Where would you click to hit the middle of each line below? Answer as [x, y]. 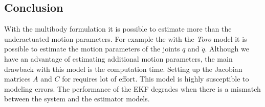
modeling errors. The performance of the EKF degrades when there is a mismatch [132, 88]
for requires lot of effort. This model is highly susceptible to [156, 79]
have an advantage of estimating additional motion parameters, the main [118, 58]
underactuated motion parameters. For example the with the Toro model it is [126, 38]
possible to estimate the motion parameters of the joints [92, 49]
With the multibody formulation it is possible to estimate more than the [118, 29]
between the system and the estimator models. [77, 99]
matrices [17, 79]
